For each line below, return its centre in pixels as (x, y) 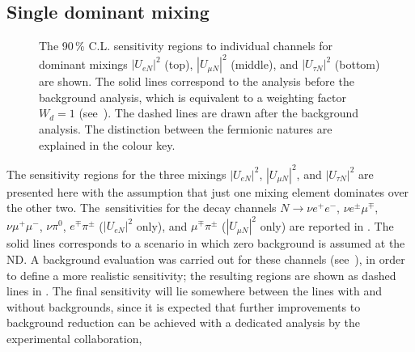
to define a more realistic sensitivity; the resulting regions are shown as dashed (201, 275)
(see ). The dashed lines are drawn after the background (219, 113)
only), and (162, 225)
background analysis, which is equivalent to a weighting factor (193, 97)
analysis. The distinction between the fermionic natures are (186, 129)
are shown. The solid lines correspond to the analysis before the (197, 81)
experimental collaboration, (74, 339)
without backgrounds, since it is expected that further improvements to (184, 306)
